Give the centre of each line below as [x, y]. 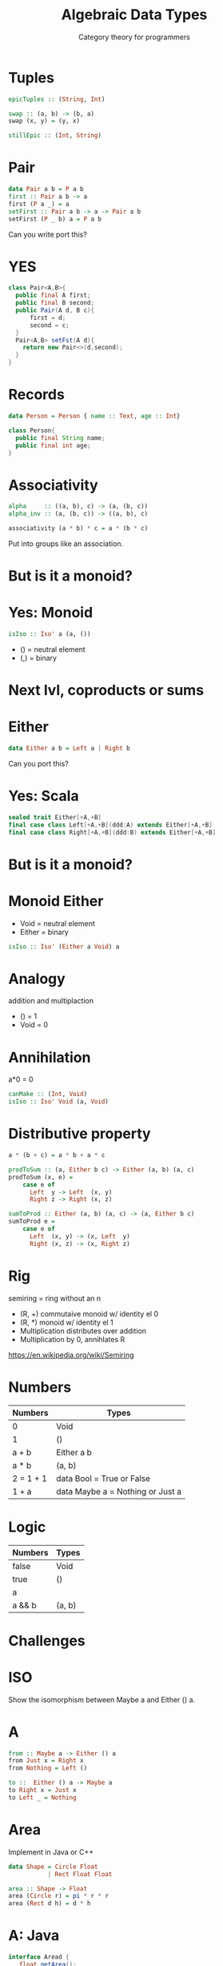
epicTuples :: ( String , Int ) [57, 99]
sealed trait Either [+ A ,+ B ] [55, 817]
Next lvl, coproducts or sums [106, 690]
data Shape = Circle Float [53, 1867]
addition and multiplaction [51, 1001]
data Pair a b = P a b [46, 189]
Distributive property [80, 1134]
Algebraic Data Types [134, 15]
